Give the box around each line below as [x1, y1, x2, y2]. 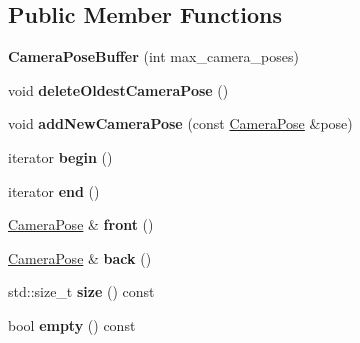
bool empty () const [8, 314, 136, 335]
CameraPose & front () [8, 214, 154, 235]
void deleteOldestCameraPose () [8, 79, 229, 100]
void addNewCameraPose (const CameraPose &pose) [8, 113, 353, 134]
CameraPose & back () [8, 247, 152, 268]
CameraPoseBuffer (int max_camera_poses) [8, 46, 299, 67]
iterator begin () [8, 146, 113, 167]
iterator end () [8, 180, 100, 201]
